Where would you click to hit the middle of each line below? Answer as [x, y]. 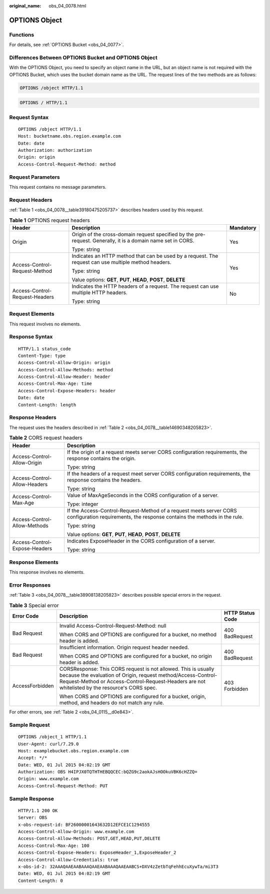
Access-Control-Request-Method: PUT [63, 786]
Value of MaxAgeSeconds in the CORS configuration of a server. [143, 495]
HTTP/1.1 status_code [44, 349]
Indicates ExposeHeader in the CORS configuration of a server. [141, 541]
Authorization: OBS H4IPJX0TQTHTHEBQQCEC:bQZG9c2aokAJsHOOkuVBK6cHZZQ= [108, 772]
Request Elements [32, 314]
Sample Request [29, 725]
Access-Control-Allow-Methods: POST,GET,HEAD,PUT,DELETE [89, 839]
